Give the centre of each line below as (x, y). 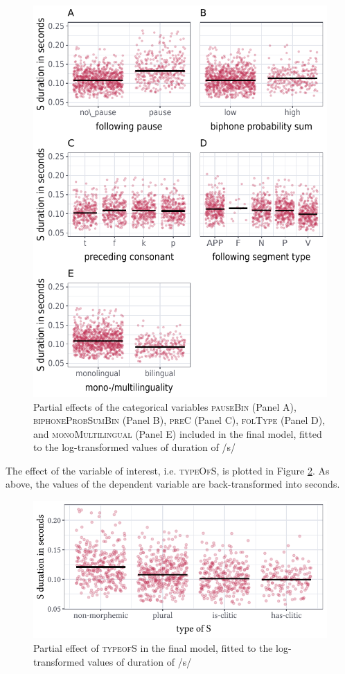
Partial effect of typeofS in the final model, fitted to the (153, 647)
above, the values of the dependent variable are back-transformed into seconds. (173, 484)
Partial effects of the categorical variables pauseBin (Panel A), (165, 406)
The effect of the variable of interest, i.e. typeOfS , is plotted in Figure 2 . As (168, 470)
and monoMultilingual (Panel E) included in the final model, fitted (178, 433)
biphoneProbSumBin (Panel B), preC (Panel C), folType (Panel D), (179, 420)
